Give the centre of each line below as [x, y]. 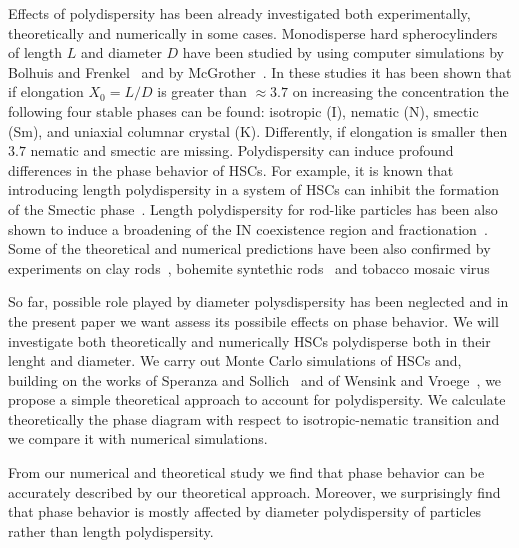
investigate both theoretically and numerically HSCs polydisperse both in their [249, 340]
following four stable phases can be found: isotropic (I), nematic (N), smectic [243, 110]
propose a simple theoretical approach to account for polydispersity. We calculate [257, 399]
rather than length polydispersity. [111, 530]
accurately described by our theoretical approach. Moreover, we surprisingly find [254, 491]
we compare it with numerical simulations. [138, 438]
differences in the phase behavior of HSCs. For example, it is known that [231, 169]
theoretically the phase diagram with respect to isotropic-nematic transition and [254, 418]
